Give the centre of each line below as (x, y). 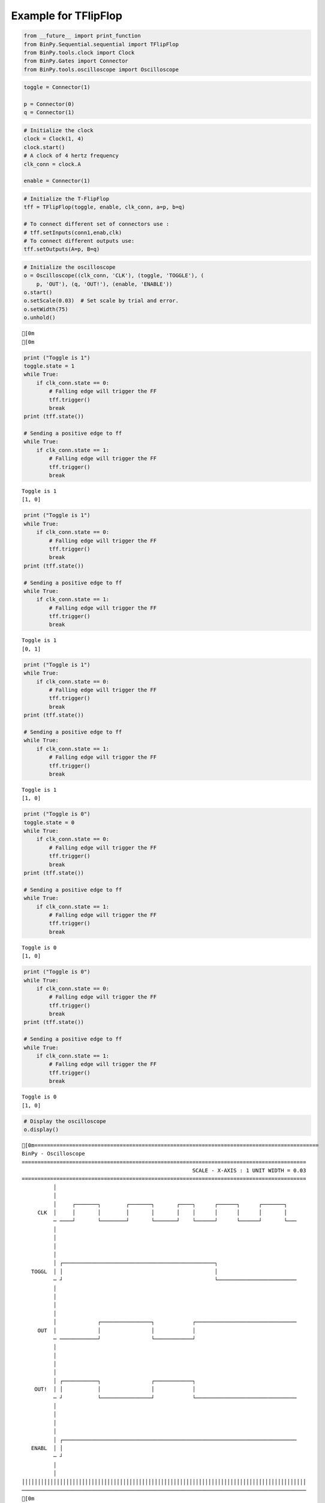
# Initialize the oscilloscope (70, 267)
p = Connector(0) (49, 104)
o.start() (38, 292)
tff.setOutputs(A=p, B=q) (62, 249)
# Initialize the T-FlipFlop (67, 199)
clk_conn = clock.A (52, 164)
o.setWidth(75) (46, 309)
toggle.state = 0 (49, 822)
